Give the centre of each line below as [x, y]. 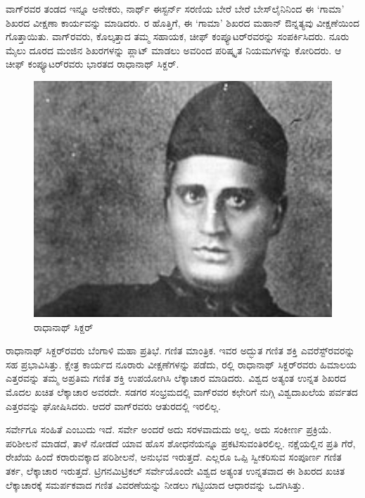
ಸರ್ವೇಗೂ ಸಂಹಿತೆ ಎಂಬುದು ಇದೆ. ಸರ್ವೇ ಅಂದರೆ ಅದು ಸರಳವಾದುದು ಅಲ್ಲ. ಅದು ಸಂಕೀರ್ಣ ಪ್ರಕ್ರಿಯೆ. [169, 429]
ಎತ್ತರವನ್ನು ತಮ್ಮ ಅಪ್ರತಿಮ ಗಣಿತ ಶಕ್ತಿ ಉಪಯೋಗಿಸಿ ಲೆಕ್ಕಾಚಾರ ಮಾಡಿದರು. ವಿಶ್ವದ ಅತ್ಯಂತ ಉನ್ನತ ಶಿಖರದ [176, 378]
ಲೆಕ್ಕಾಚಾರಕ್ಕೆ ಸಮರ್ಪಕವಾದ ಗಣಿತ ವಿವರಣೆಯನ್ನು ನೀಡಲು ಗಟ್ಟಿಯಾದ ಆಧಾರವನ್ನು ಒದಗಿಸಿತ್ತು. [155, 484]
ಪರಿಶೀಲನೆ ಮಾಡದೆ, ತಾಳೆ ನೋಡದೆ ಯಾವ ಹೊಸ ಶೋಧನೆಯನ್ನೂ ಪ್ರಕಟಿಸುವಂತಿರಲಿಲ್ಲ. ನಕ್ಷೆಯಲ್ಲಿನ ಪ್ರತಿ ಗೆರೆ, [181, 443]
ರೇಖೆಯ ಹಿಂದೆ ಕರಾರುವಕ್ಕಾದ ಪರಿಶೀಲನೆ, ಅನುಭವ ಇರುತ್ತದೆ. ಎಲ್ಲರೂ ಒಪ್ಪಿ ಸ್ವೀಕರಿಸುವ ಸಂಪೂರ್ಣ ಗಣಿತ [174, 457]
